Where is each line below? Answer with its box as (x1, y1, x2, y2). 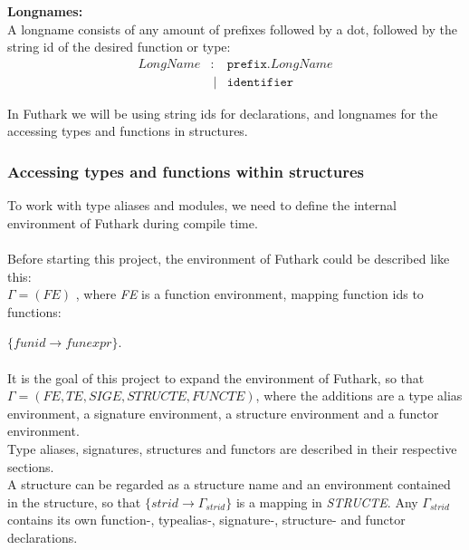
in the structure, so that (7, 492, 141, 511)
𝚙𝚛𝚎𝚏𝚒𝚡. (226, 57, 271, 71)
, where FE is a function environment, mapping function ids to (75, 285, 424, 304)
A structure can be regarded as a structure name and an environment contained (7, 475, 451, 494)
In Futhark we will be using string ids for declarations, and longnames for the (7, 103, 438, 122)
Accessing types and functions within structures (7, 159, 365, 182)
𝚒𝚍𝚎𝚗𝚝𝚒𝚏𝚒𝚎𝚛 (226, 75, 294, 89)
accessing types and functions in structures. (7, 121, 248, 140)
